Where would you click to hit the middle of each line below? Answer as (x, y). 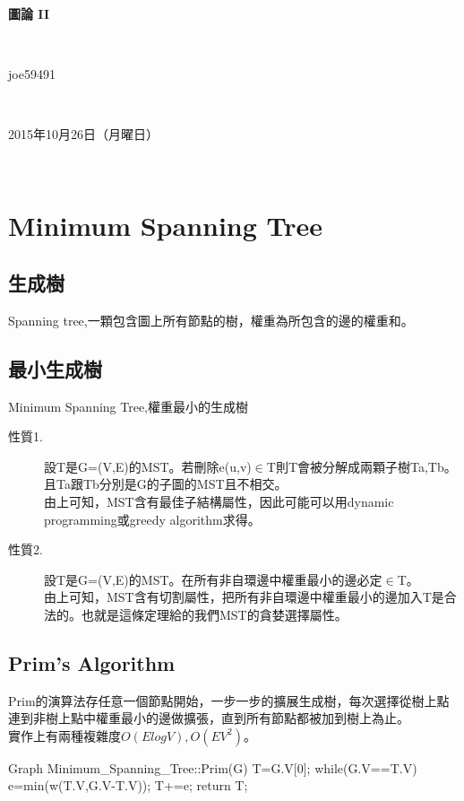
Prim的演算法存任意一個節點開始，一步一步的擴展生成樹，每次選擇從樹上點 (229, 700)
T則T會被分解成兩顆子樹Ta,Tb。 (361, 466)
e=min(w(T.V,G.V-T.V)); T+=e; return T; (128, 785)
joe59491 (32, 73)
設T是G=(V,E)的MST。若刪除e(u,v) (148, 466)
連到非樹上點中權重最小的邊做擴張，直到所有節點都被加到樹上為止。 (209, 718)
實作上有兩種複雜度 (64, 735)
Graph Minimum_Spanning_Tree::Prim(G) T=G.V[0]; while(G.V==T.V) (213, 767)
